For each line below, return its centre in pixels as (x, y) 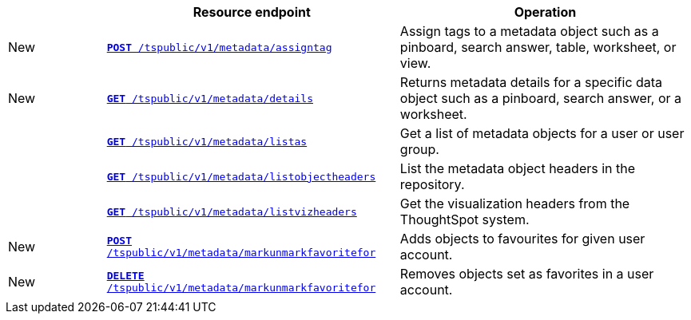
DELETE (125, 276)
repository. (432, 184)
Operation (545, 12)
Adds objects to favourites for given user (522, 239)
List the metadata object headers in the (518, 168)
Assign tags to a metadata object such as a (529, 31)
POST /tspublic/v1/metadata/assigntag (219, 47)
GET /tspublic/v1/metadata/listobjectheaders (241, 176)
